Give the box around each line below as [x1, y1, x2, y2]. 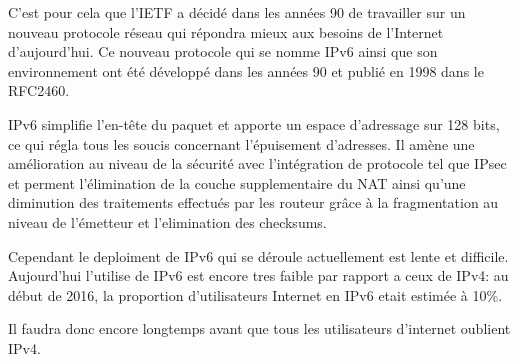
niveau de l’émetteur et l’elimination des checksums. [8, 211, 327, 232]
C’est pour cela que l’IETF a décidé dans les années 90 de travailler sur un [8, 2, 466, 22]
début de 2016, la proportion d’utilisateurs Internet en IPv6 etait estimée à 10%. [8, 284, 503, 305]
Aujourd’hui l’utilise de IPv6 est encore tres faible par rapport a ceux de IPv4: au [8, 265, 509, 286]
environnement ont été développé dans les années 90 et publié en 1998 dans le [8, 60, 484, 81]
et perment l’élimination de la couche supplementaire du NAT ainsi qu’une [8, 172, 466, 193]
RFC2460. [8, 80, 70, 101]
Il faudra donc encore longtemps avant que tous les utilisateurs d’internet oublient [8, 318, 511, 339]
